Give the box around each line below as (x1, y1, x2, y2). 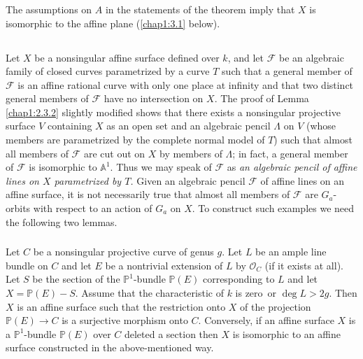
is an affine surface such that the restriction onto (17, 299, 226, 314)
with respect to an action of (33, 201, 152, 216)
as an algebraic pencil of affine (227, 160, 357, 174)
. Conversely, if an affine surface (198, 313, 334, 328)
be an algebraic (278, 50, 344, 64)
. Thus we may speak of (110, 160, 212, 174)
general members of (6, 91, 89, 106)
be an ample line (255, 244, 327, 259)
